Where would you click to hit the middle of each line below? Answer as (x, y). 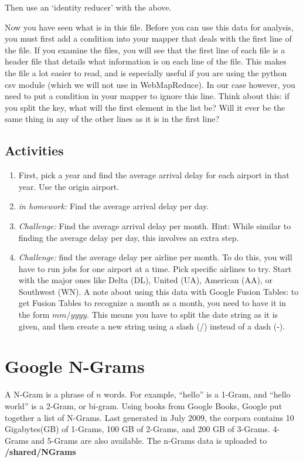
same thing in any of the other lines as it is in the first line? (112, 119)
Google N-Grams (75, 366)
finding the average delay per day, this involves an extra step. (129, 237)
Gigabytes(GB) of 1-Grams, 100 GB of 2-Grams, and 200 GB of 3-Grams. (137, 429)
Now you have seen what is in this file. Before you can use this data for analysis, (149, 27)
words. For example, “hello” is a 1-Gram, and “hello (197, 394)
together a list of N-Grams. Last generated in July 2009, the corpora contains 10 (149, 417)
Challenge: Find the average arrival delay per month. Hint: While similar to (155, 225)
